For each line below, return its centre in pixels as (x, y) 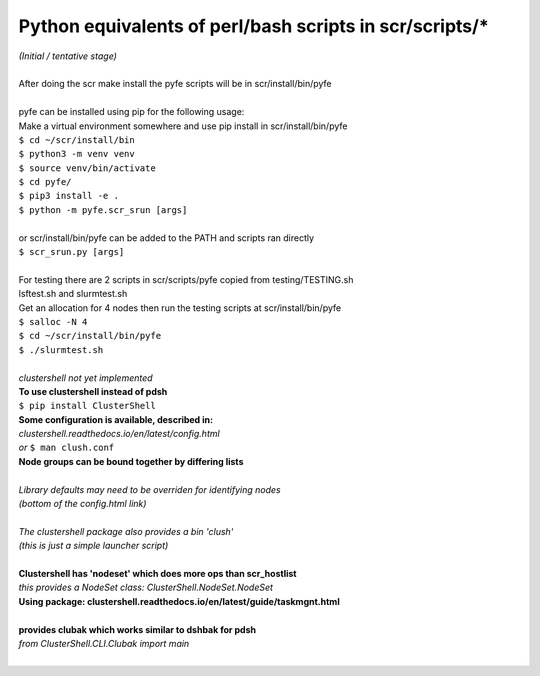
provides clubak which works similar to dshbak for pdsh (137, 629)
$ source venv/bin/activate (87, 168)
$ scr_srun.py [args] (71, 252)
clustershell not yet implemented (86, 377)
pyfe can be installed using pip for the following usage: (131, 112)
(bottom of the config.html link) (82, 504)
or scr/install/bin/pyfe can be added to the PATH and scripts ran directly (166, 237)
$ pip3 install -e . (69, 196)
